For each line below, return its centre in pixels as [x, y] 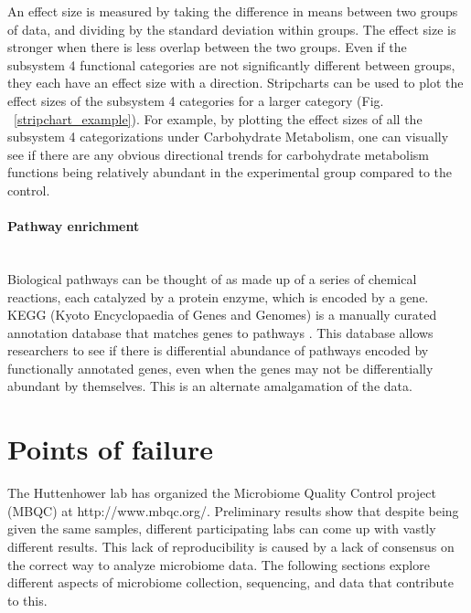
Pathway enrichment [74, 226]
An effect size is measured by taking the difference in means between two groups [233, 11]
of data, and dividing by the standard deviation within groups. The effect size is [232, 29]
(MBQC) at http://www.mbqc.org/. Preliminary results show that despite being [233, 510]
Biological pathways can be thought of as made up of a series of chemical [212, 278]
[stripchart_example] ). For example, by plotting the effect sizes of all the [218, 118]
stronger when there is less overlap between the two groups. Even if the [207, 47]
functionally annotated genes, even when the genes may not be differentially [220, 368]
